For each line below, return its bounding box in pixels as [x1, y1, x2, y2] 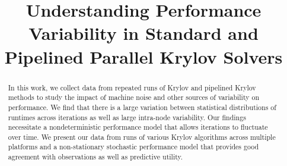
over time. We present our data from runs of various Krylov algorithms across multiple [8, 131, 276, 142]
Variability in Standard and [28, 21, 259, 45]
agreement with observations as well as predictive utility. [8, 152, 183, 162]
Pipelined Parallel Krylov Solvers [4, 44, 283, 68]
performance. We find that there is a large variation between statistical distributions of [8, 102, 276, 112]
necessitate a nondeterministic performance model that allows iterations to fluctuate [8, 122, 268, 132]
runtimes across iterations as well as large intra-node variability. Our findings [8, 112, 246, 122]
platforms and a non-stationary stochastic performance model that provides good [8, 142, 259, 152]
